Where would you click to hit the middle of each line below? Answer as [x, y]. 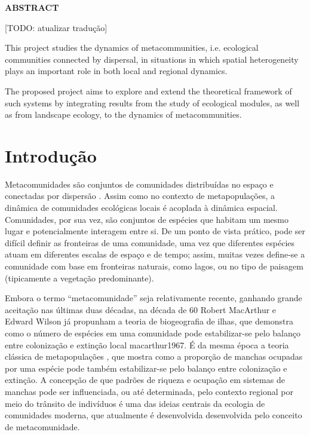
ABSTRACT [32, 7]
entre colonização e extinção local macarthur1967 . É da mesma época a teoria [147, 344]
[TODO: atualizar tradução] [56, 27]
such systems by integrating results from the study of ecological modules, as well [152, 102]
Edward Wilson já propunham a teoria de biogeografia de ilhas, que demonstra [149, 321]
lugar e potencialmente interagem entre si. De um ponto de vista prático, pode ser [155, 231]
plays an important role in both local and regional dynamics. [116, 71]
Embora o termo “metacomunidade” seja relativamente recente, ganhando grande [154, 298]
